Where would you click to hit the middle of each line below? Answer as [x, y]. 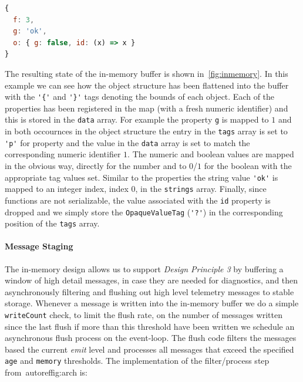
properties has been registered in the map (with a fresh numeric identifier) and [147, 108]
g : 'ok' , [30, 31]
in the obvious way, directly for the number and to [96, 165]
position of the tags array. [52, 223]
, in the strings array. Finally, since [201, 189]
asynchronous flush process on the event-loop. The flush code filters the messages [151, 338]
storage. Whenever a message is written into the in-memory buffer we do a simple [152, 303]
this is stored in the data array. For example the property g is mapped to [137, 119]
